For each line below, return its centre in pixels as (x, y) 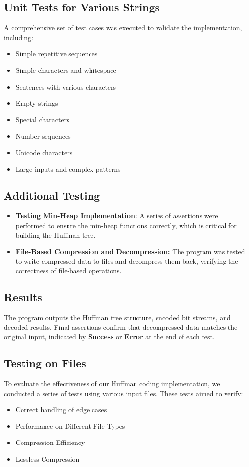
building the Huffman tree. (56, 235)
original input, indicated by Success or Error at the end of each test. (109, 337)
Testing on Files (45, 363)
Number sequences (43, 136)
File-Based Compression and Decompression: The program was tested (130, 251)
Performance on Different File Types (70, 426)
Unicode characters (44, 152)
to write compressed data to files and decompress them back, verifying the (127, 261)
